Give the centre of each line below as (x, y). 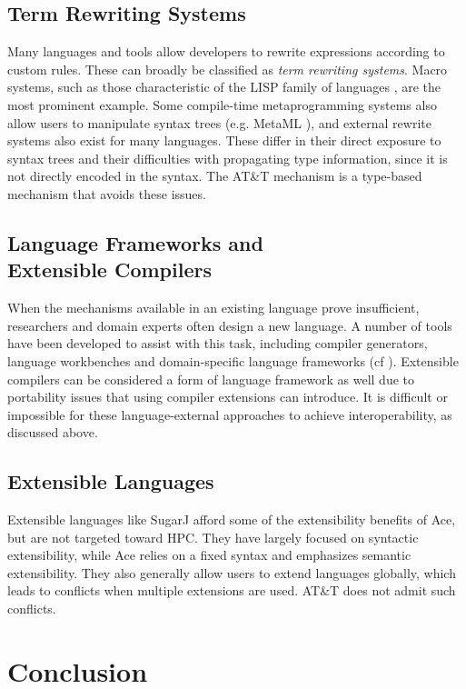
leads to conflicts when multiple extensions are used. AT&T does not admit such (232, 590)
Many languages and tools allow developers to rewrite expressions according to (226, 51)
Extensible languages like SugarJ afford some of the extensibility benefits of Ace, (232, 519)
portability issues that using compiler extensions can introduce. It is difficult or (228, 397)
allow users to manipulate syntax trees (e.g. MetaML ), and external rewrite (219, 122)
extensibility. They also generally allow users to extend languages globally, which (232, 572)
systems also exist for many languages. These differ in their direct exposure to (224, 140)
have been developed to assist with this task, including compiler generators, (218, 343)
